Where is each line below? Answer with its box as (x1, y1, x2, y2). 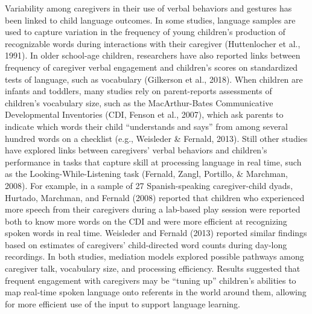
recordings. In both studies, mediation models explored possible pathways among (5, 250, 304, 263)
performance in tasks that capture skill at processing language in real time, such (5, 155, 302, 168)
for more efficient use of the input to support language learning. (5, 297, 240, 310)
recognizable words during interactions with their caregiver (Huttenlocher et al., (5, 37, 301, 50)
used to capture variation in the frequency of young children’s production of (5, 25, 285, 38)
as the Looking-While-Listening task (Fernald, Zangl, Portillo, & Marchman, (5, 167, 288, 180)
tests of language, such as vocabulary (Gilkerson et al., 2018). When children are (5, 72, 303, 85)
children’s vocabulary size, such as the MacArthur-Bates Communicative (5, 96, 273, 109)
